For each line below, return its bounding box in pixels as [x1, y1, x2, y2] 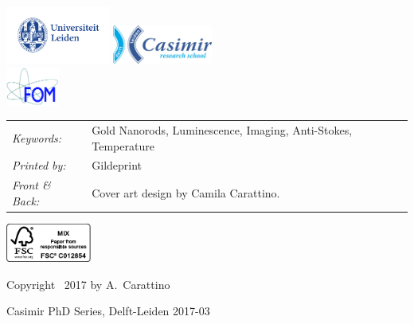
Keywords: [12, 129, 62, 146]
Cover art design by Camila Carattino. [92, 185, 280, 201]
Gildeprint [92, 157, 143, 174]
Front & [12, 177, 51, 193]
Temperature [92, 137, 154, 154]
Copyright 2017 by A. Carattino [6, 275, 170, 292]
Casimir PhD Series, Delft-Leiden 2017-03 [6, 303, 210, 319]
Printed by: [12, 157, 66, 174]
